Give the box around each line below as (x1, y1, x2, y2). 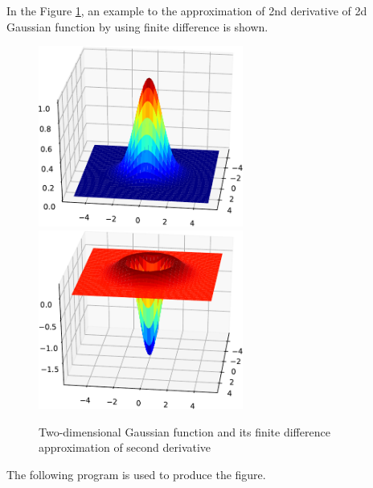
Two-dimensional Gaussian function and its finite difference (39, 423, 330, 440)
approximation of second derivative (39, 439, 211, 456)
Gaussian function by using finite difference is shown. (6, 18, 268, 35)
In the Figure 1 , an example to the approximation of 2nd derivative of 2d (6, 2, 367, 19)
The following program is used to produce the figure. (6, 465, 266, 482)
